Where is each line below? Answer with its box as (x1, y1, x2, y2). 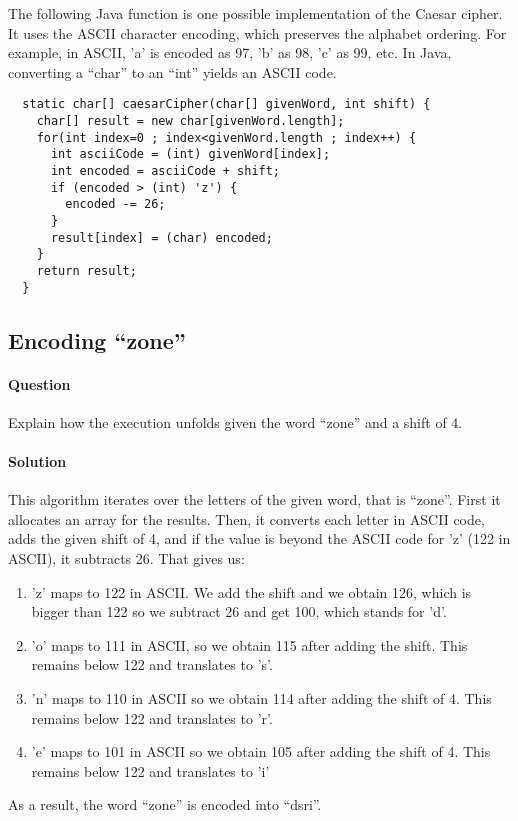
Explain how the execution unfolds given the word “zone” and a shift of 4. (8, 411, 463, 432)
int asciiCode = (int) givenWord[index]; (50, 147, 331, 162)
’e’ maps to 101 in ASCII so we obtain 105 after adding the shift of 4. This (31, 741, 491, 762)
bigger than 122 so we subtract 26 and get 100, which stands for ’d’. (31, 601, 447, 622)
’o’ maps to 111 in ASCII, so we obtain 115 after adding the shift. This (31, 634, 468, 655)
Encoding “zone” (8, 324, 186, 355)
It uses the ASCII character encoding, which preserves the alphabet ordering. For (8, 22, 507, 43)
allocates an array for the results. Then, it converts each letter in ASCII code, (8, 508, 485, 529)
